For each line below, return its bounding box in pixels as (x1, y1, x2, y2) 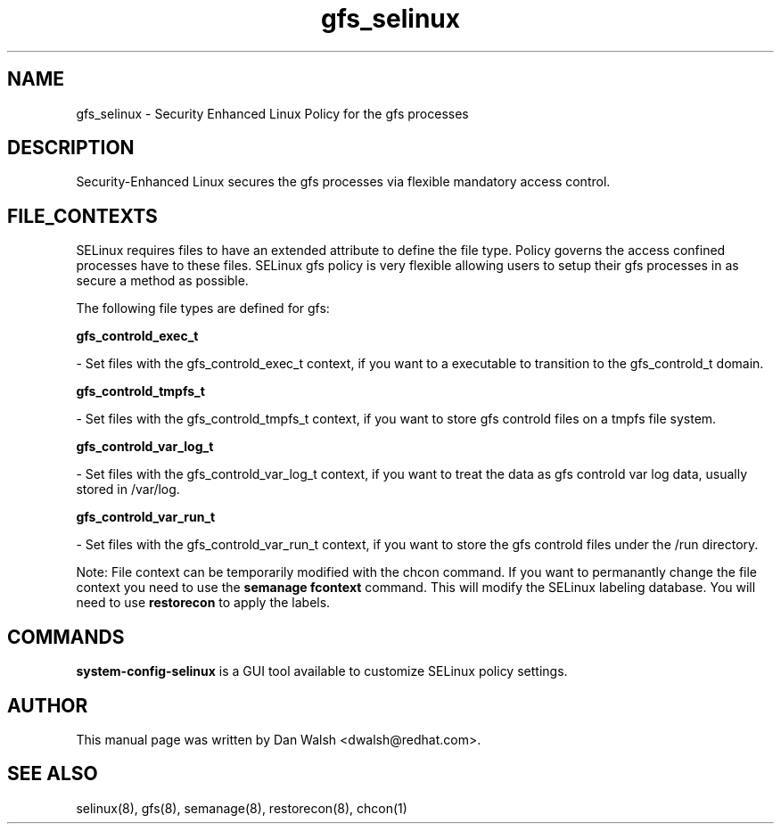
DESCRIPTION (7, 136, 135, 160)
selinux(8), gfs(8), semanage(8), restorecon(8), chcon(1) (76, 800, 407, 816)
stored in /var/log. (76, 481, 180, 498)
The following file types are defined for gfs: (76, 300, 330, 317)
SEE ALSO (7, 762, 98, 786)
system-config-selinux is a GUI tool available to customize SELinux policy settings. (76, 663, 568, 679)
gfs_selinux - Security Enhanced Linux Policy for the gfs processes (76, 105, 469, 121)
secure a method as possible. (76, 273, 249, 289)
